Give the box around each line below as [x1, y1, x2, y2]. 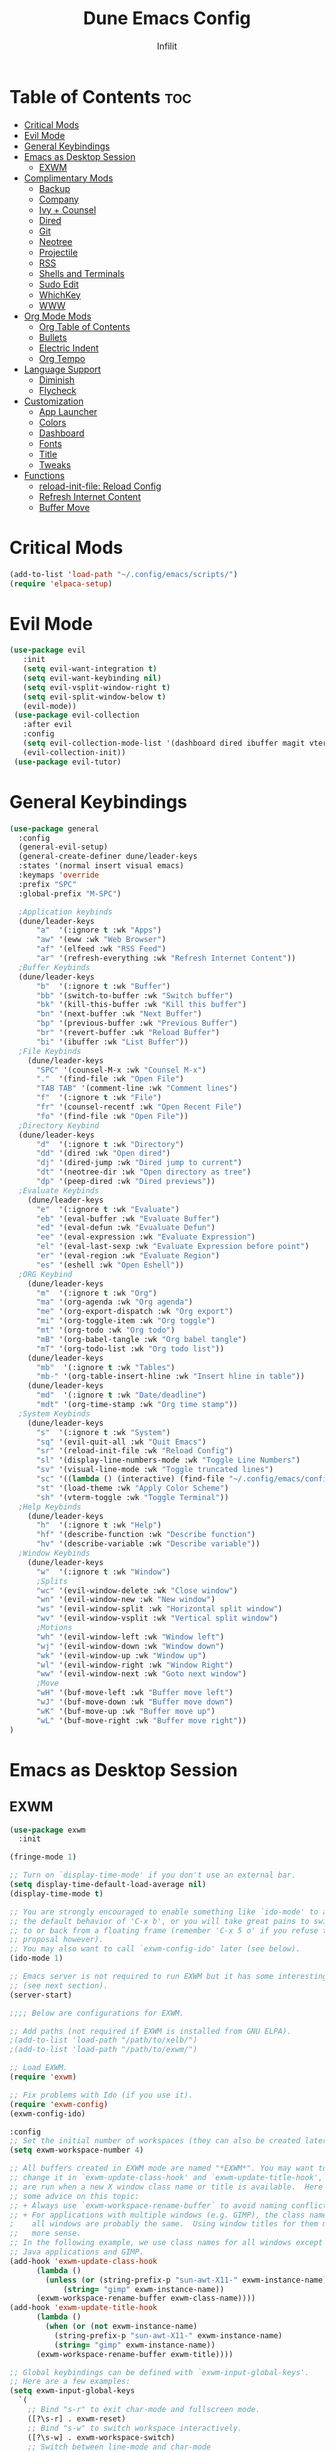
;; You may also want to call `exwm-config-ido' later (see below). [9, 1944, 301, 1954]
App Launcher [38, 405, 98, 417]
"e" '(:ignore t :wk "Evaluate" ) [35, 1204, 181, 1214]
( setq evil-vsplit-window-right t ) [22, 682, 171, 692]
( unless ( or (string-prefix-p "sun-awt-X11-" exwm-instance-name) [45, 2275, 328, 2285]
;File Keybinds [18, 1046, 82, 1056]
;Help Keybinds [18, 1502, 82, 1512]
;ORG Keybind [18, 1269, 73, 1279]
